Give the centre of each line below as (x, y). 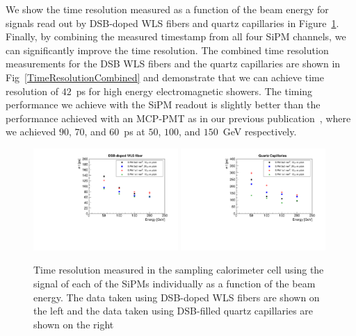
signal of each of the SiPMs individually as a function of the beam (175, 283)
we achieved (31, 132)
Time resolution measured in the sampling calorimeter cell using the (179, 270)
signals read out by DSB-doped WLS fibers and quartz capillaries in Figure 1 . (172, 23)
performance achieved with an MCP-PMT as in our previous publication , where (178, 118)
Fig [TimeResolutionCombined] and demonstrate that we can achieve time (165, 77)
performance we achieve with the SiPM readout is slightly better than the (163, 104)
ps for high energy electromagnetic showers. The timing (194, 91)
